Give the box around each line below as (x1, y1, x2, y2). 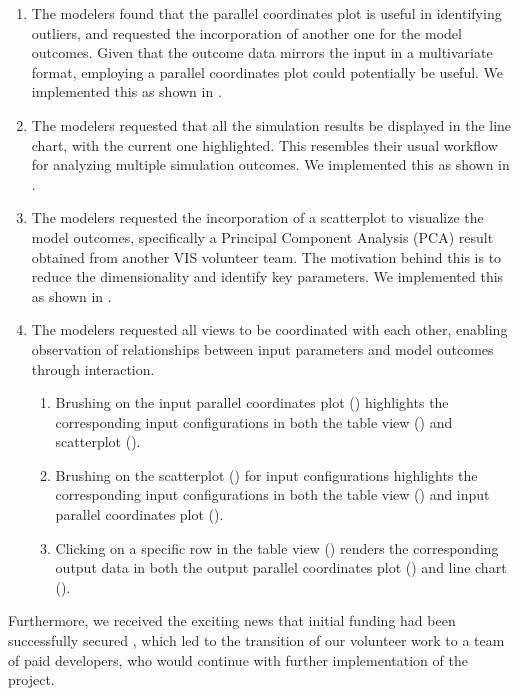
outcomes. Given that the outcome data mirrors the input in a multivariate (31, 42, 493, 63)
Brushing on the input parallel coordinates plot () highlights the (55, 392, 449, 413)
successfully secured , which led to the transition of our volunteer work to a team (8, 630, 505, 651)
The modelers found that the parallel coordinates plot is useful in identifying (31, 3, 502, 23)
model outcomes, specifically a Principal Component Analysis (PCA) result (31, 226, 494, 247)
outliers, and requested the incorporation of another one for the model (31, 22, 462, 43)
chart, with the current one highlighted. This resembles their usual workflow (31, 134, 498, 155)
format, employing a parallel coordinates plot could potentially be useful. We (31, 61, 504, 82)
